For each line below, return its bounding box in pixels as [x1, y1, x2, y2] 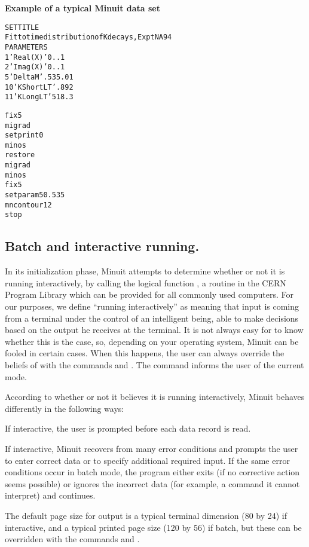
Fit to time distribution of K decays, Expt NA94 [5, 33, 172, 42]
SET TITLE [5, 23, 39, 32]
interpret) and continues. [5, 489, 96, 502]
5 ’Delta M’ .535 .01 [5, 72, 74, 81]
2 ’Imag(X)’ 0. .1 [5, 63, 65, 72]
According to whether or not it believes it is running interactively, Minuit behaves [5, 390, 305, 403]
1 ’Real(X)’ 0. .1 [5, 53, 65, 62]
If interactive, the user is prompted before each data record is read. [5, 422, 251, 435]
